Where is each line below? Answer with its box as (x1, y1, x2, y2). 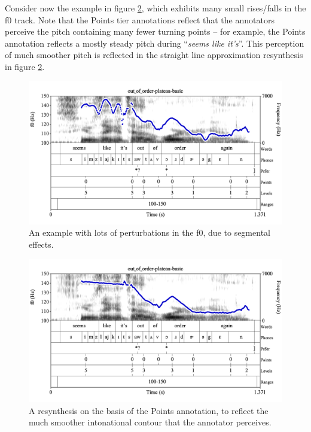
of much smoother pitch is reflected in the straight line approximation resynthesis (5, 48, 303, 61)
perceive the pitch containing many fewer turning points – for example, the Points (5, 25, 306, 38)
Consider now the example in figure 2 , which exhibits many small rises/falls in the (5, 2, 306, 14)
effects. (29, 238, 54, 251)
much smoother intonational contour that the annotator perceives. (29, 416, 272, 428)
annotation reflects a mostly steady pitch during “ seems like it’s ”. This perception (5, 36, 304, 49)
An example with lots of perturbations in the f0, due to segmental (29, 226, 270, 239)
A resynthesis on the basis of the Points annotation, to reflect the (29, 404, 269, 416)
